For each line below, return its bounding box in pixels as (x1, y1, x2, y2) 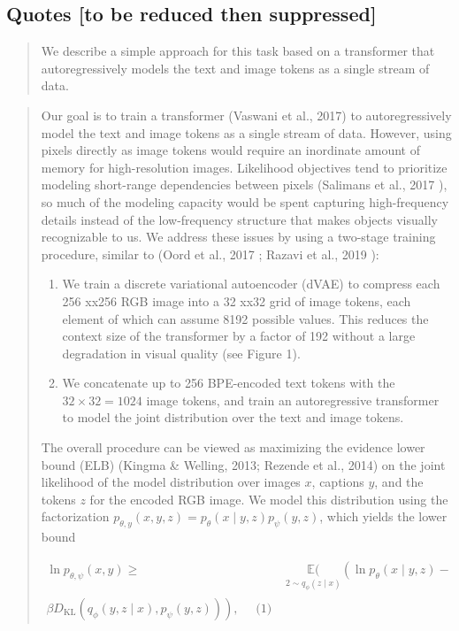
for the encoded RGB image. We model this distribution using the (89, 489, 448, 508)
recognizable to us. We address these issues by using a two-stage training (41, 227, 436, 246)
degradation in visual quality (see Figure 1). (62, 343, 301, 362)
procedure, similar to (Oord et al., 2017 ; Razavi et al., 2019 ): (41, 244, 379, 263)
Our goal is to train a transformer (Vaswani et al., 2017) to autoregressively (41, 105, 452, 124)
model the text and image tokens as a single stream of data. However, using (41, 123, 452, 142)
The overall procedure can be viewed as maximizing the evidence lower (41, 438, 425, 457)
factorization (41, 507, 110, 526)
